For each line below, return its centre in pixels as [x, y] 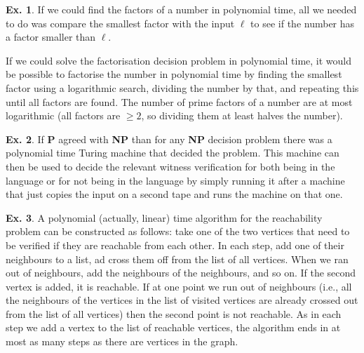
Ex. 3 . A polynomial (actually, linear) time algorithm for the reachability [164, 217]
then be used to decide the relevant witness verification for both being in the [170, 166]
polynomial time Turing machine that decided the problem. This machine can [173, 153]
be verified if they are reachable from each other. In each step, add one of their [175, 245]
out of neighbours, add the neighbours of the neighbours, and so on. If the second [181, 273]
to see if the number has [303, 23]
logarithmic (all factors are [63, 115]
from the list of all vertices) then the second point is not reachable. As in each [174, 313]
